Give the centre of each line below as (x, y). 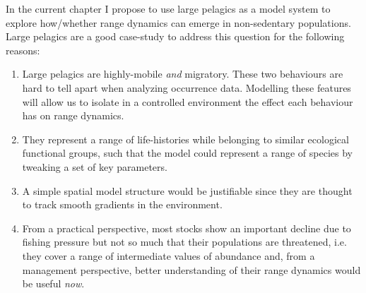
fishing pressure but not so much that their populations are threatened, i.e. (184, 242)
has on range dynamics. (73, 115)
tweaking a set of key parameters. (95, 166)
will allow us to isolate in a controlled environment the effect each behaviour (188, 101)
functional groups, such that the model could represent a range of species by (188, 153)
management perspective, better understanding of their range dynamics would (191, 269)
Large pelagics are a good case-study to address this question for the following (175, 36)
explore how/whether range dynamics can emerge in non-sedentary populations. (178, 22)
